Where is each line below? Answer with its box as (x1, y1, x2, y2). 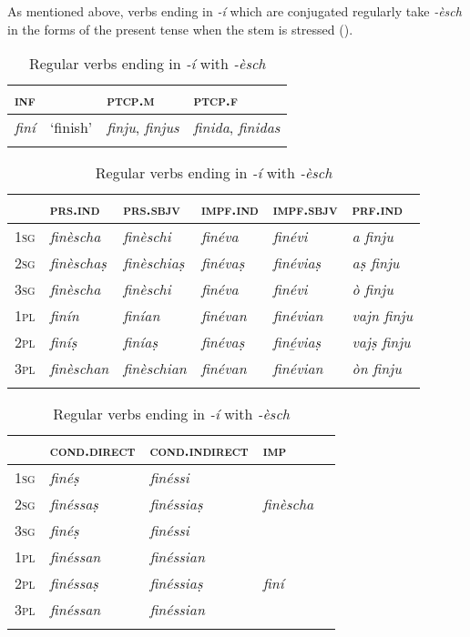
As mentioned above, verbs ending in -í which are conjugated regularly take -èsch (7, 2, 462, 20)
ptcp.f (193, 89, 238, 111)
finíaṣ (123, 331, 158, 353)
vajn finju (352, 305, 414, 327)
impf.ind (200, 198, 259, 220)
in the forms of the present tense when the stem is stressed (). (7, 19, 353, 38)
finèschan (49, 358, 109, 379)
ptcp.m (107, 89, 155, 111)
